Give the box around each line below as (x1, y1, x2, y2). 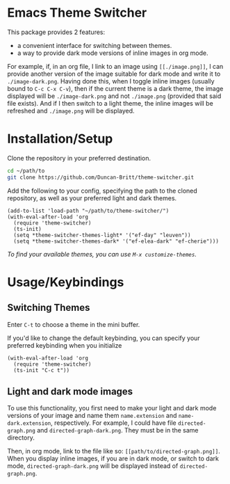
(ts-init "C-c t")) (13, 366, 70, 373)
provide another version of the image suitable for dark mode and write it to (7, 70, 221, 78)
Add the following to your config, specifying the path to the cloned (7, 186, 198, 195)
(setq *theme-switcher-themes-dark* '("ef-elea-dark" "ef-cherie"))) (13, 238, 219, 245)
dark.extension (7, 420, 51, 427)
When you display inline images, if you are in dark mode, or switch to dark (7, 454, 219, 463)
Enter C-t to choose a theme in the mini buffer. (7, 320, 140, 328)
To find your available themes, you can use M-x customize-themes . (7, 250, 197, 258)
